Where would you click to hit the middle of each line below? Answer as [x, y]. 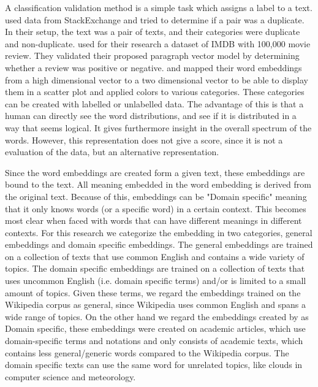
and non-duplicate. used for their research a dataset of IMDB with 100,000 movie [158, 43]
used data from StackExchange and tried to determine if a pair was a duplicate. [155, 19]
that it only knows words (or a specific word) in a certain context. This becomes [156, 208]
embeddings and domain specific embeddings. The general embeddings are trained [159, 244]
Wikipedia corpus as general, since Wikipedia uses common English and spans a [155, 305]
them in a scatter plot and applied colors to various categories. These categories [155, 92]
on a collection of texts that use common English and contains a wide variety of [155, 256]
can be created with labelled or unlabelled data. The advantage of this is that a [154, 103]
